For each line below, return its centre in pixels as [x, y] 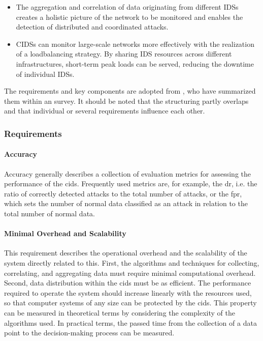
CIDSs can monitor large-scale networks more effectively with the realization [135, 44]
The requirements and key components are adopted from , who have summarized [130, 91]
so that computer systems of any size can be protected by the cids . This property [130, 303]
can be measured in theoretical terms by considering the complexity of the [120, 312]
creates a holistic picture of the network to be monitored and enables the [129, 17]
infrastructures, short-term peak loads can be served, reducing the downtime [135, 63]
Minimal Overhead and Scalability [65, 233]
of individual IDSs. [45, 74]
